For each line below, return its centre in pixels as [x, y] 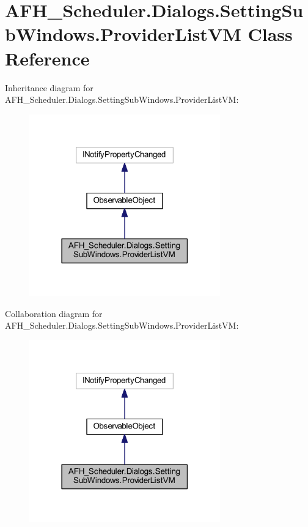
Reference [47, 58]
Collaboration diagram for [54, 313]
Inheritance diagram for [49, 87]
